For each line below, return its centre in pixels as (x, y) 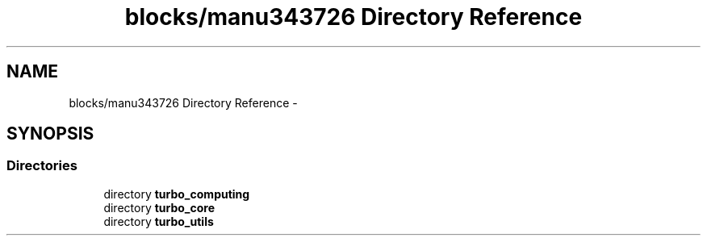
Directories (42, 166)
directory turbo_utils (159, 221)
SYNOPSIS (50, 134)
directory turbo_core (159, 207)
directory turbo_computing (177, 194)
